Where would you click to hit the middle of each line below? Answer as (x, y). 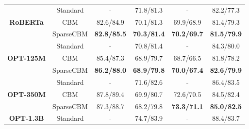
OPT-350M (27, 94)
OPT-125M (27, 58)
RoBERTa (26, 22)
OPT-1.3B (26, 118)
